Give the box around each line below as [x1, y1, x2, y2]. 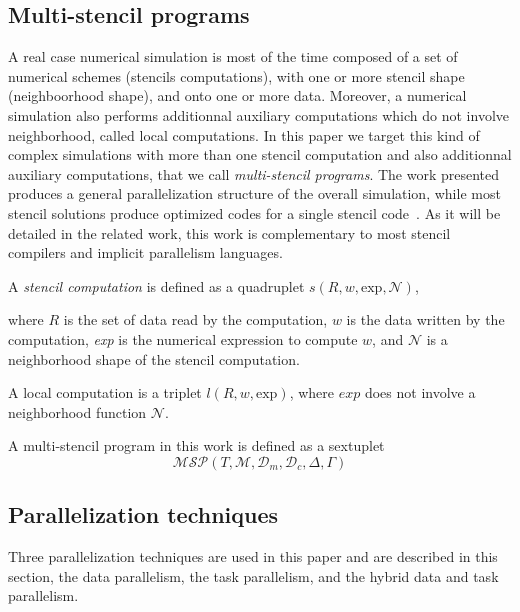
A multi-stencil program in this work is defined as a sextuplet [8, 435, 385, 456]
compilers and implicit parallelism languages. [8, 242, 283, 263]
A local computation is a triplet [8, 382, 202, 403]
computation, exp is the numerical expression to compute [8, 328, 358, 349]
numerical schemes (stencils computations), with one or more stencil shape [8, 65, 465, 86]
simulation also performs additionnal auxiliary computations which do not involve [8, 104, 509, 125]
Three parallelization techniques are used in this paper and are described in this [8, 546, 498, 567]
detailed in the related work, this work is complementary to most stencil [8, 222, 451, 243]
